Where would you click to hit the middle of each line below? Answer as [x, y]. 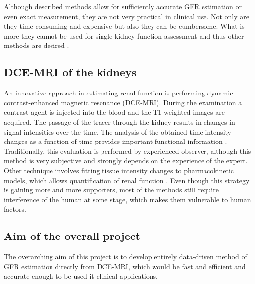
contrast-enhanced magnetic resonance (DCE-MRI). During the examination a [123, 102]
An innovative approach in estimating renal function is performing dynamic [119, 93]
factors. [15, 209]
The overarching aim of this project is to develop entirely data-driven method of [126, 257]
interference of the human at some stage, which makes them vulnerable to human [127, 199]
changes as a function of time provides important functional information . [116, 141]
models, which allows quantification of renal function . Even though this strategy [127, 180]
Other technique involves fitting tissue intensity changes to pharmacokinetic [119, 170]
